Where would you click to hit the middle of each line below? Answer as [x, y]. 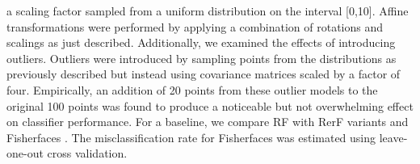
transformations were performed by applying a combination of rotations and [195, 26]
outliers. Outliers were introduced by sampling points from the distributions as [202, 58]
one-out [25, 153]
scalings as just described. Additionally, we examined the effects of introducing [201, 42]
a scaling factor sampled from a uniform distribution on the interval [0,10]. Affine [208, 11]
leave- [393, 137]
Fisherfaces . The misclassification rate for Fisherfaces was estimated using [191, 137]
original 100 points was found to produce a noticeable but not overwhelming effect [210, 105]
